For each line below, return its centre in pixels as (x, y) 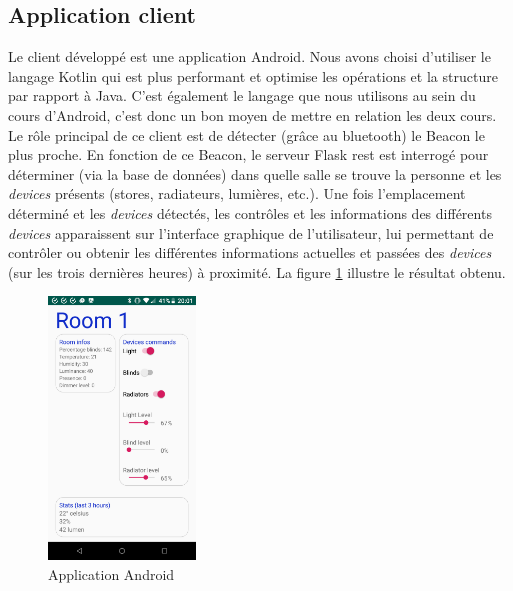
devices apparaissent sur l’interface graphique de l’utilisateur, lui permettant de (251, 232)
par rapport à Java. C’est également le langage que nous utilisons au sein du (242, 95)
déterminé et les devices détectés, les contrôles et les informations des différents (250, 212)
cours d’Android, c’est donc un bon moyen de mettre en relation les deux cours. (252, 114)
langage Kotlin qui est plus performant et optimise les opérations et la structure (253, 75)
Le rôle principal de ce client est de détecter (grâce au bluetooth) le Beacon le (246, 134)
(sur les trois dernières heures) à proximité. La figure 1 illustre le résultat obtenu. (257, 271)
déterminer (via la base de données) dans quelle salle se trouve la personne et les (255, 173)
